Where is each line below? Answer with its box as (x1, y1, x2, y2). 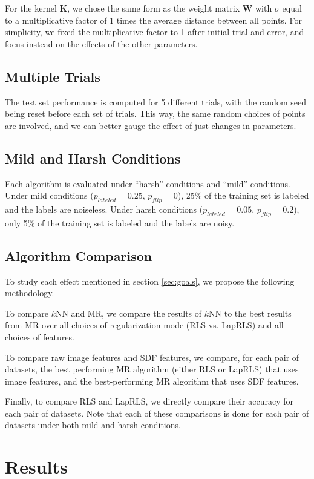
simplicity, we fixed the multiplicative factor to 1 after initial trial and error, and (5, 25, 304, 38)
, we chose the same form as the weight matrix (67, 2, 240, 14)
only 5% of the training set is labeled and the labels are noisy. (5, 216, 235, 229)
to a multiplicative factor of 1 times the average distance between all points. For (5, 13, 302, 26)
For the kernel (5, 2, 57, 14)
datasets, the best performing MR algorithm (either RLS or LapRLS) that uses (5, 363, 299, 375)
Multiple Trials (5, 67, 100, 85)
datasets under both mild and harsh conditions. (5, 418, 181, 431)
